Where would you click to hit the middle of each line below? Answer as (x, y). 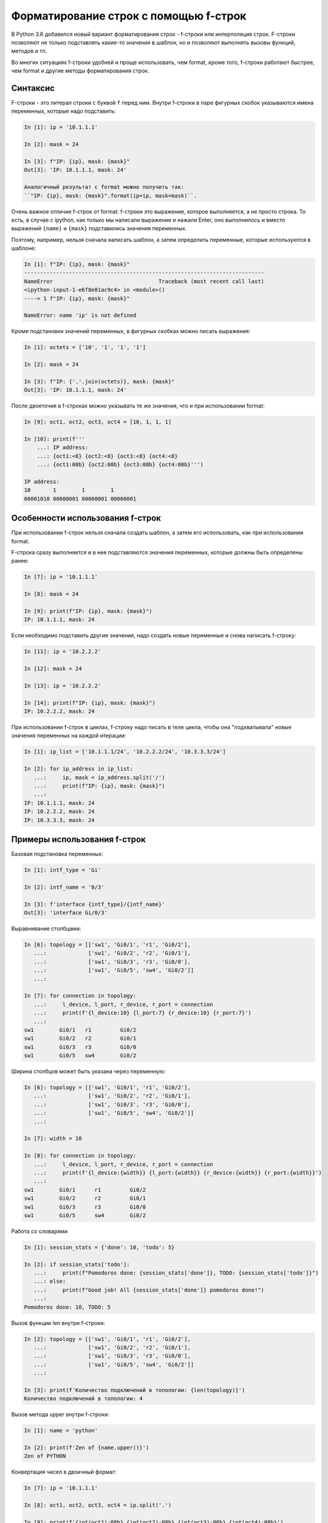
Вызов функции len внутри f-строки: (58, 1323)
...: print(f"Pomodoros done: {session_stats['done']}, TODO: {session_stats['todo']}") (176, 1273)
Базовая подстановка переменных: (57, 854)
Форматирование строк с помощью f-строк (129, 16)
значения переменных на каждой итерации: (69, 736)
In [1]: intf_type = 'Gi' (63, 870)
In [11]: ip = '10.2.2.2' (63, 652)
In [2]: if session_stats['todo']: (77, 1264)
